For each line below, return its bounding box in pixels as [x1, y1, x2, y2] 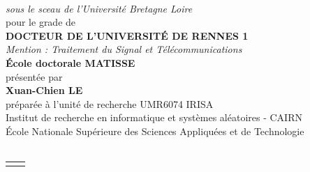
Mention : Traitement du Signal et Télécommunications [6, 42, 242, 56]
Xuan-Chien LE [6, 83, 83, 97]
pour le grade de [6, 15, 76, 29]
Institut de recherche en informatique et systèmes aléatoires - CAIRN [6, 110, 302, 125]
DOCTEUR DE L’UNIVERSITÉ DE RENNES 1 [6, 28, 249, 42]
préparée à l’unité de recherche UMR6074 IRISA [6, 96, 214, 111]
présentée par [6, 69, 63, 84]
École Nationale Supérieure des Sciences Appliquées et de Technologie [6, 123, 304, 138]
